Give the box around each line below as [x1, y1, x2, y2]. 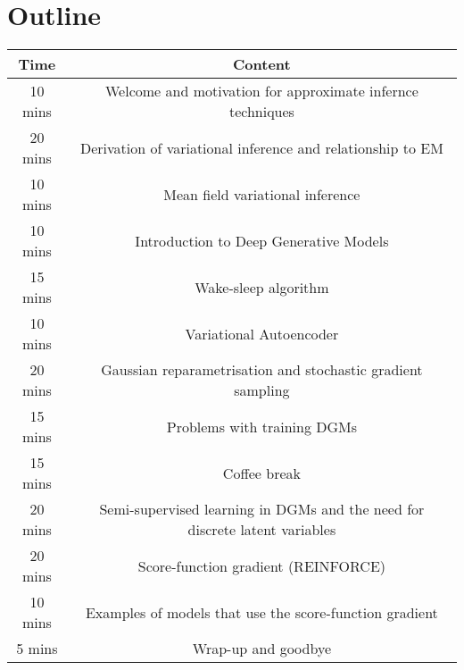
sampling [234, 380, 290, 401]
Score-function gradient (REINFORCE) [137, 555, 386, 576]
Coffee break [222, 462, 301, 483]
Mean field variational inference [163, 183, 360, 205]
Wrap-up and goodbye [192, 638, 331, 659]
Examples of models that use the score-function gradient [85, 601, 438, 623]
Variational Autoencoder [185, 322, 339, 344]
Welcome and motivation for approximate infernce [104, 80, 418, 102]
